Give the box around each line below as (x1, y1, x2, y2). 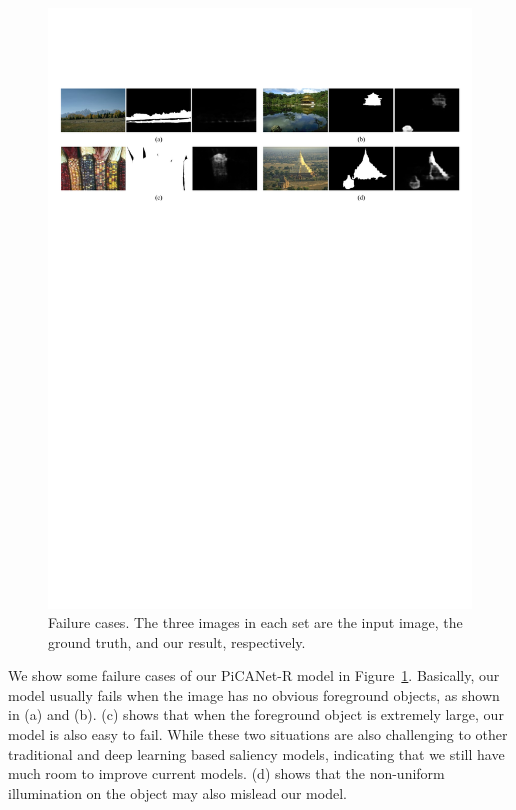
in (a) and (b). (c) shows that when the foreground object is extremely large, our (8, 704, 504, 725)
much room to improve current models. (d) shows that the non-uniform (8, 763, 445, 784)
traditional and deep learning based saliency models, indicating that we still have (8, 743, 505, 764)
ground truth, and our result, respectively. (48, 631, 306, 652)
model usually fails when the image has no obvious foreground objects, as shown (8, 684, 500, 705)
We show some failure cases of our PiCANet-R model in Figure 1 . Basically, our (8, 665, 500, 686)
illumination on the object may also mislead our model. (8, 782, 347, 803)
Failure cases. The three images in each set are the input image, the (48, 612, 463, 633)
